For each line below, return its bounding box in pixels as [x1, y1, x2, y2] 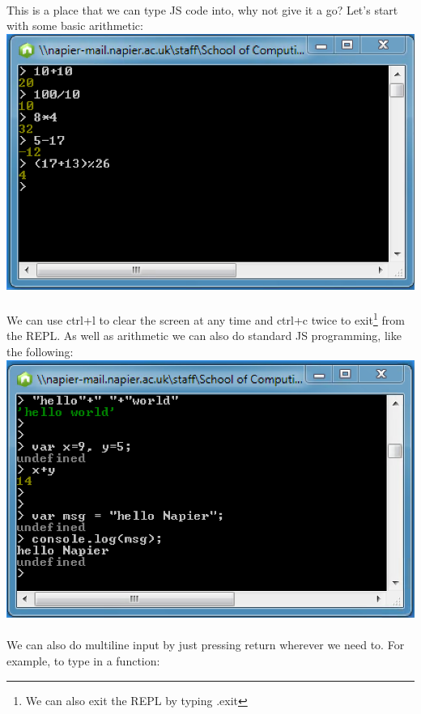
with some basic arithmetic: [6, 17, 143, 34]
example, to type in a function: [6, 652, 160, 669]
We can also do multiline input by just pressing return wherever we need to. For [6, 636, 405, 653]
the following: [6, 343, 74, 359]
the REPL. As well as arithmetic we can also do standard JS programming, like [6, 327, 402, 344]
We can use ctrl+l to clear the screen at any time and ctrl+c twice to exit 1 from [6, 309, 405, 328]
